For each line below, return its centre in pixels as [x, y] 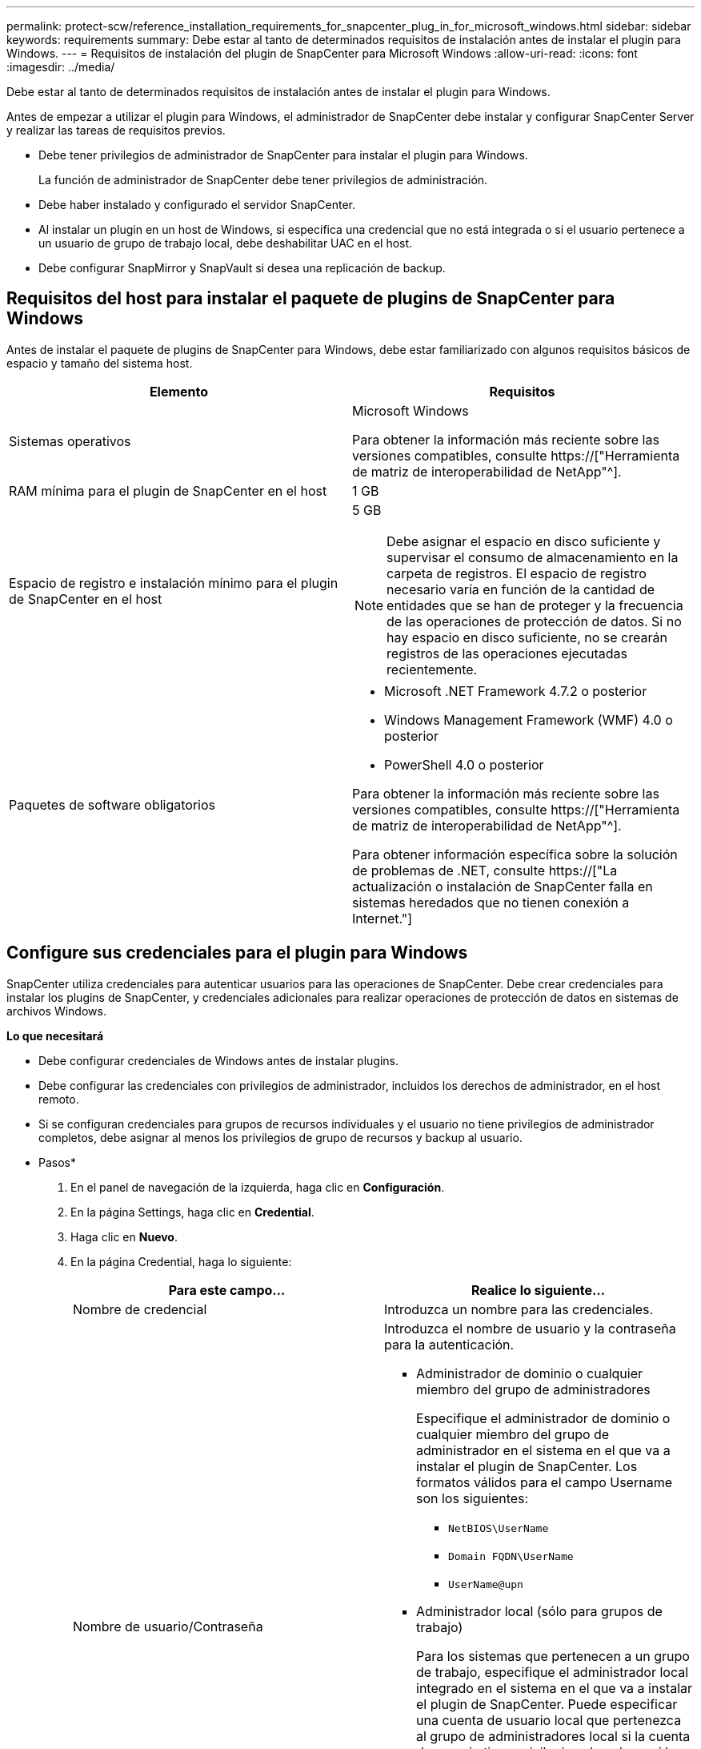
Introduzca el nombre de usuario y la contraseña [530, 1328]
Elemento [179, 391]
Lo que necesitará [55, 1035]
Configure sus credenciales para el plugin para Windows [237, 953]
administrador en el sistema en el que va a [543, 1450]
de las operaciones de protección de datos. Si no [534, 621]
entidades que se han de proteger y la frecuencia [535, 605]
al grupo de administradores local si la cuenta [553, 1736]
